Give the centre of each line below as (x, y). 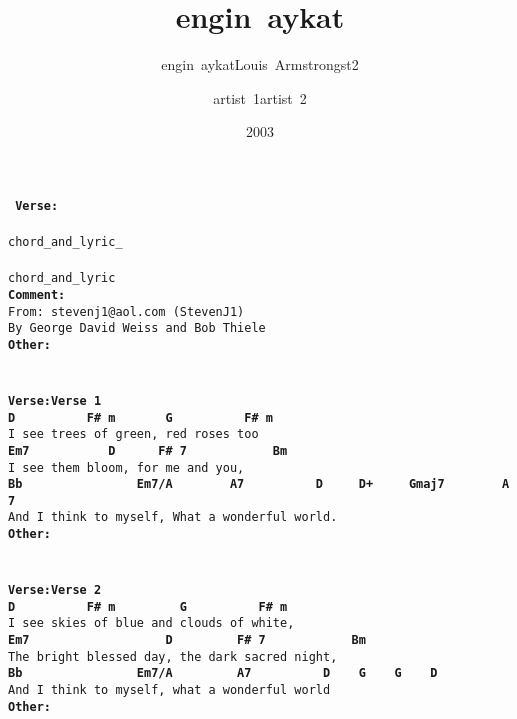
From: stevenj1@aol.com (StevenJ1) (126, 311)
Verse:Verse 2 (55, 589)
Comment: (37, 295)
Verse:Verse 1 (55, 400)
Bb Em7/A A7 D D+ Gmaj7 (226, 484)
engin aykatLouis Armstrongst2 (260, 64)
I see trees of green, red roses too (133, 434)
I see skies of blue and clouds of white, (151, 623)
